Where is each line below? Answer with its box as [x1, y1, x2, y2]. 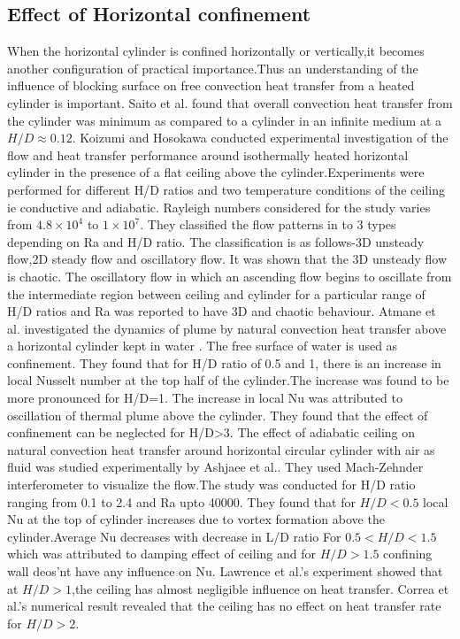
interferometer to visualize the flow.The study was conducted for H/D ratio [7, 475, 416, 494]
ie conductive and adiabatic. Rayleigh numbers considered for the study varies [7, 197, 431, 216]
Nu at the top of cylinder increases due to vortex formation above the [7, 510, 385, 528]
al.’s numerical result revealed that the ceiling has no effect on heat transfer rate [7, 597, 441, 615]
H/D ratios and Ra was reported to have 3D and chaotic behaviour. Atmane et [7, 302, 436, 320]
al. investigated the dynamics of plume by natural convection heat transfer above [7, 319, 447, 337]
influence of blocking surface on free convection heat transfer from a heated [7, 76, 415, 95]
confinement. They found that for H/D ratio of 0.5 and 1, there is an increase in [7, 353, 441, 372]
